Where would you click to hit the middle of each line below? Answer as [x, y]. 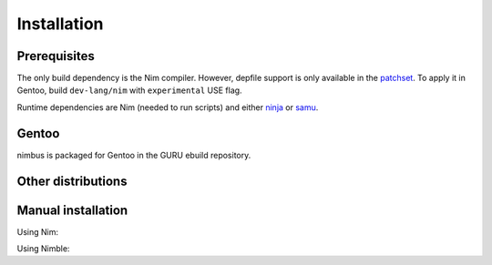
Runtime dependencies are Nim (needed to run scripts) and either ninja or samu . [168, 107]
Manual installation [72, 210]
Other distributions [72, 181]
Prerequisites [56, 56]
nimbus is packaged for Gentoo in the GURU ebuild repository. [134, 155]
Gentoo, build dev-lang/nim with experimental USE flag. [129, 90]
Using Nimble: [43, 249]
